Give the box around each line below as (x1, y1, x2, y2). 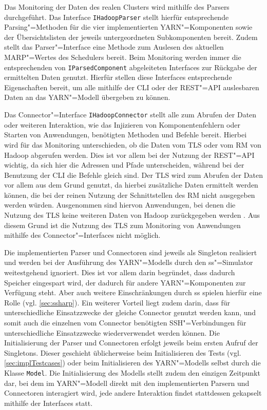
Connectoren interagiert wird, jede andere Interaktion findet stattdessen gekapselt (4, 387, 262, 398)
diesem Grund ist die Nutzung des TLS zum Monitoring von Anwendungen (4, 219, 241, 230)
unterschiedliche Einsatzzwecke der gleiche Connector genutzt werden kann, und (4, 307, 256, 318)
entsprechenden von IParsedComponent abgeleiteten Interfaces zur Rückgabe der (4, 61, 257, 72)
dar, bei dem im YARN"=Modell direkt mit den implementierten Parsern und (4, 377, 250, 388)
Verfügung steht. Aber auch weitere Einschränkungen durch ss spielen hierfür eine (4, 287, 262, 298)
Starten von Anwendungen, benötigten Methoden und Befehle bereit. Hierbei (4, 129, 247, 140)
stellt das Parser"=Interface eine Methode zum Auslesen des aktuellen (4, 42, 224, 52)
